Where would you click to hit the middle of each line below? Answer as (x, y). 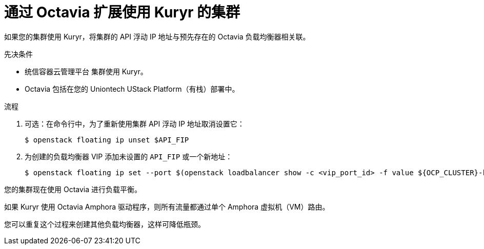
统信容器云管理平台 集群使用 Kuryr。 (86, 71)
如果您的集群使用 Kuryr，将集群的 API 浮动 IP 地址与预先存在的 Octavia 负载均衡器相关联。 (157, 36)
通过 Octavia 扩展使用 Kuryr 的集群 (122, 12)
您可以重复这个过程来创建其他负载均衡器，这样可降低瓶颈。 (105, 224)
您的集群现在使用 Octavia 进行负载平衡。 (73, 189)
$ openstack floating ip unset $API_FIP (107, 140)
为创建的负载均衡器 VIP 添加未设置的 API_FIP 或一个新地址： (129, 156)
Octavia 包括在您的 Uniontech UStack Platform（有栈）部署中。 (132, 89)
